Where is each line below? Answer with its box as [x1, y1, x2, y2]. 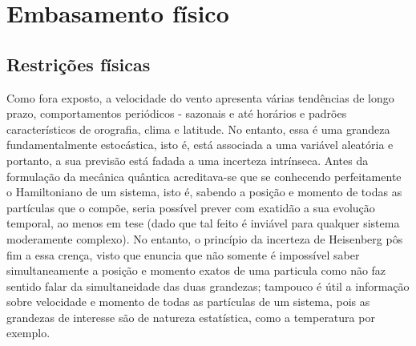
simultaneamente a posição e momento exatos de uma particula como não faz [6, 262, 386, 279]
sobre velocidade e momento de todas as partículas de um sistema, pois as [6, 293, 370, 310]
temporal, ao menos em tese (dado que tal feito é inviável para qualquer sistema [6, 215, 400, 231]
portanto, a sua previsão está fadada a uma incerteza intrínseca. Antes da [6, 151, 369, 168]
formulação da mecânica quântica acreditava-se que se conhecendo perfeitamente [6, 167, 402, 184]
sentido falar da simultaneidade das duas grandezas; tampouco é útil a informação [6, 277, 410, 294]
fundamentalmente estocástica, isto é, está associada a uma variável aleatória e [6, 136, 394, 153]
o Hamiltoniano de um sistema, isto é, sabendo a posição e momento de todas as [6, 183, 402, 200]
